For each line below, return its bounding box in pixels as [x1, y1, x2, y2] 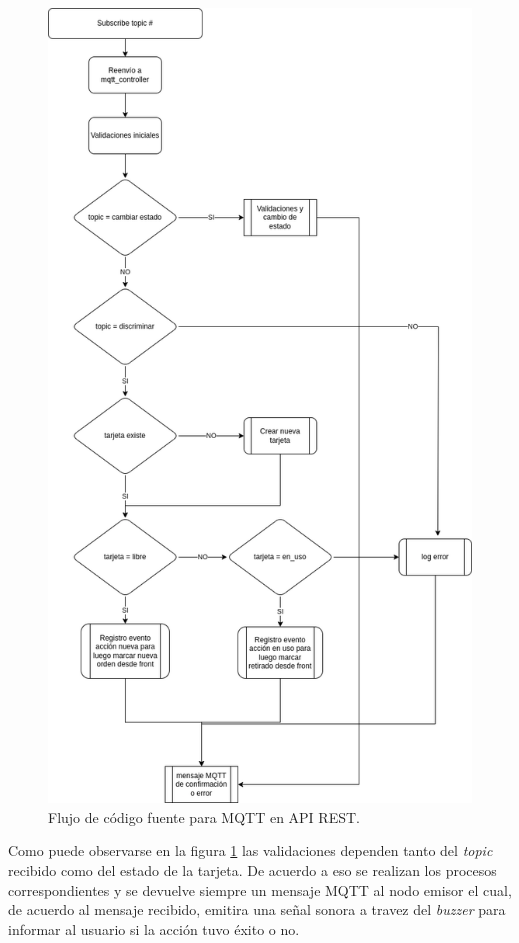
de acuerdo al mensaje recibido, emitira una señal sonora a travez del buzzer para [8, 899, 506, 920]
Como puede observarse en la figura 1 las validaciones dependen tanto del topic [8, 840, 493, 861]
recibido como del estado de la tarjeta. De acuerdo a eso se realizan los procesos [8, 859, 497, 880]
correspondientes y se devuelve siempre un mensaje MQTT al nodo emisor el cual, [8, 879, 512, 900]
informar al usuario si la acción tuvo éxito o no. [8, 918, 300, 939]
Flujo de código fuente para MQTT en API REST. [48, 806, 360, 827]
